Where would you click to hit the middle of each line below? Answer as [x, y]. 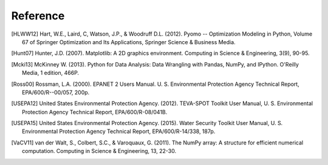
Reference [38, 16]
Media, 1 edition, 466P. [50, 73]
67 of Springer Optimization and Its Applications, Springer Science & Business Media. [129, 42]
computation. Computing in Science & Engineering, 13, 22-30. [99, 151]
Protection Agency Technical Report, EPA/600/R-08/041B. [95, 112]
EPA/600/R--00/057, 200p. [56, 92]
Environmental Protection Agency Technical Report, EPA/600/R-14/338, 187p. [119, 131]
